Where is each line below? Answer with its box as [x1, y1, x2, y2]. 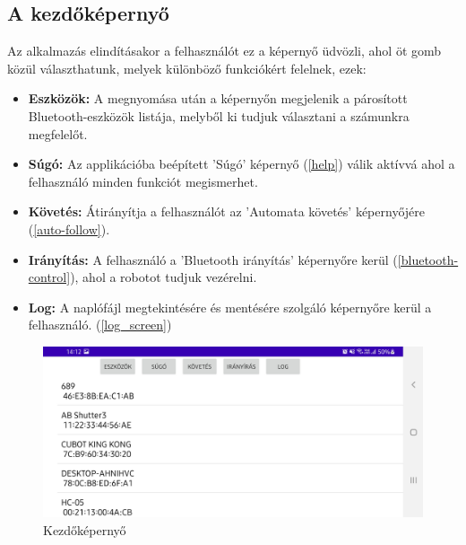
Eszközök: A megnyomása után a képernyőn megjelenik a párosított [28, 89, 408, 108]
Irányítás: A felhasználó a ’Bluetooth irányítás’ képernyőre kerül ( [28, 250, 398, 268]
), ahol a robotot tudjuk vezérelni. [70, 268, 257, 286]
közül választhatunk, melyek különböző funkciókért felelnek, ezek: [7, 58, 367, 77]
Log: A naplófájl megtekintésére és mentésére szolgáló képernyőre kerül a [28, 297, 432, 316]
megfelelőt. [28, 124, 88, 143]
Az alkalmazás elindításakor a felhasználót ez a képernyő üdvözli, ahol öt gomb [7, 41, 442, 60]
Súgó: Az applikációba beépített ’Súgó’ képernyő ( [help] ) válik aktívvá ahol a [28, 154, 455, 173]
